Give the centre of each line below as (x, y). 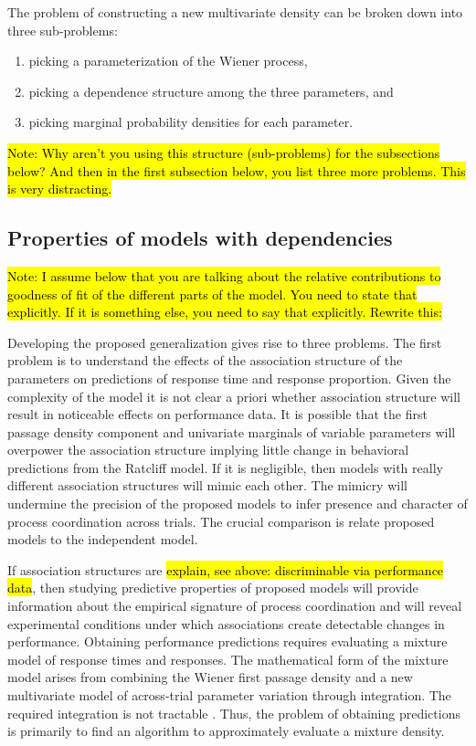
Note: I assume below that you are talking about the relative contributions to (224, 275)
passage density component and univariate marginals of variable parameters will (232, 431)
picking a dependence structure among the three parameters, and (211, 91)
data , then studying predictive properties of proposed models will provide (213, 588)
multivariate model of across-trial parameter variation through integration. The (229, 695)
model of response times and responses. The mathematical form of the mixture (228, 659)
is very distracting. (60, 189)
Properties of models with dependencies (200, 238)
